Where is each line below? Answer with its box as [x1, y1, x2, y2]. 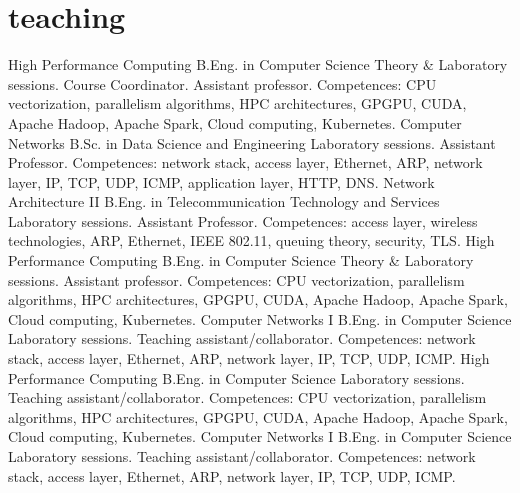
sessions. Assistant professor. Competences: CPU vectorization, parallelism [8, 269, 465, 290]
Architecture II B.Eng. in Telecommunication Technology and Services [8, 191, 440, 212]
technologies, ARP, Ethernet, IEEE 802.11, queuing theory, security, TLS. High [8, 230, 495, 251]
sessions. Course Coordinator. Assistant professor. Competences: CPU [8, 73, 437, 94]
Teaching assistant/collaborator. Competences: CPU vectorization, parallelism [8, 387, 487, 408]
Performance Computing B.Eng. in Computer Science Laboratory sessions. [8, 367, 465, 388]
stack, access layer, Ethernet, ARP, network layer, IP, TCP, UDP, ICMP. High [8, 348, 490, 369]
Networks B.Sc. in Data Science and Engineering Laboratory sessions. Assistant [8, 132, 496, 153]
